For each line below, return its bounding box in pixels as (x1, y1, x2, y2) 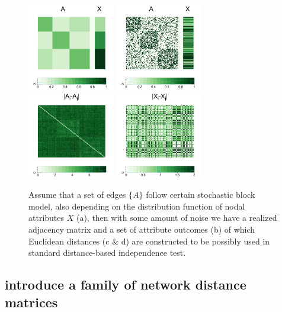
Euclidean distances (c (28, 234, 110, 247)
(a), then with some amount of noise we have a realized (76, 211, 277, 224)
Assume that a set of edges (28, 188, 126, 201)
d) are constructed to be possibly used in (121, 234, 270, 247)
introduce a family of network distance (5, 275, 246, 294)
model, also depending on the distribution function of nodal (28, 200, 245, 212)
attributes (28, 211, 65, 224)
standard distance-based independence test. (28, 246, 186, 259)
